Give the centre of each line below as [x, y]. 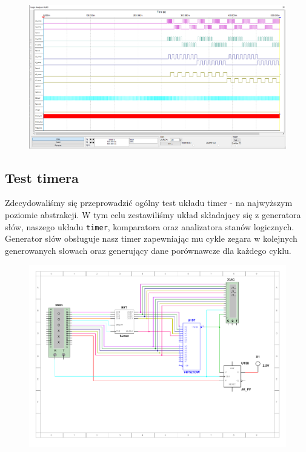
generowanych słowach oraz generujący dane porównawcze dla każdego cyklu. [148, 250]
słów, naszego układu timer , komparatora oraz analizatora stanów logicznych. [150, 226]
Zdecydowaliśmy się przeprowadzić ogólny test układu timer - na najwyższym [149, 203]
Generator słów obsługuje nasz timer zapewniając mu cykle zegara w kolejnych [151, 238]
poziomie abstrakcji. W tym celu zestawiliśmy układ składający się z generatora [153, 215]
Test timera [42, 177]
